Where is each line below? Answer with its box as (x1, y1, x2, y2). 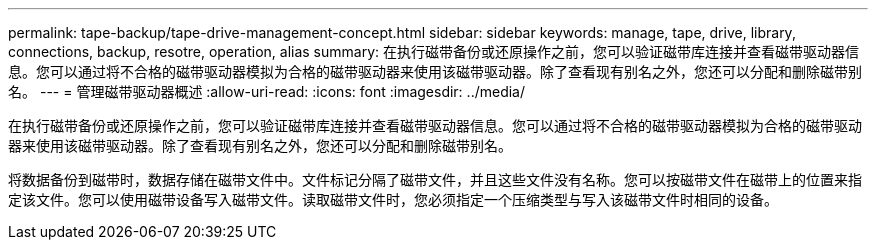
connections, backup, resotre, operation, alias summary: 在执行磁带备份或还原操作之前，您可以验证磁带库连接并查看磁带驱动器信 (8, 43, 859, 60)
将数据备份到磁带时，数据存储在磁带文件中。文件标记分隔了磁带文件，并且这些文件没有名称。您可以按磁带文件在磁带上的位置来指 (8, 171, 862, 188)
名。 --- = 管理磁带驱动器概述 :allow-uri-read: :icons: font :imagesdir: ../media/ (8, 83, 526, 100)
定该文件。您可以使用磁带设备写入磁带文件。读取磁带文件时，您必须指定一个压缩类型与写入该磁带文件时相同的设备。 (8, 191, 778, 208)
